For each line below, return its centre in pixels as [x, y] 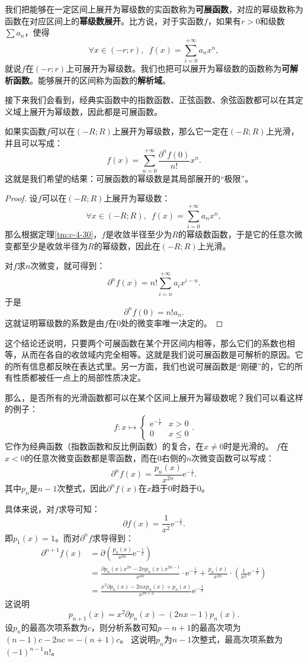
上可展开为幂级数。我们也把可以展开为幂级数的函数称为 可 [178, 68]
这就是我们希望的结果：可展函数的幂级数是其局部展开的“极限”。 [129, 178]
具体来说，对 [30, 508]
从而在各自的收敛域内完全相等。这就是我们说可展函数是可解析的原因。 [158, 354]
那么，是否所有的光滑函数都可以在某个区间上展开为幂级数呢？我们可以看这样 [154, 397]
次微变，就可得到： [68, 266]
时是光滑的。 [248, 446]
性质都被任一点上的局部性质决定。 [79, 377]
